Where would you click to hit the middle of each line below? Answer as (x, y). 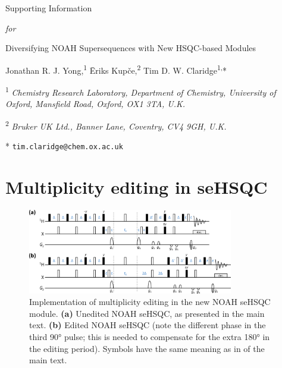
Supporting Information (49, 8)
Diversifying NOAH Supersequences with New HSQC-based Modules (131, 48)
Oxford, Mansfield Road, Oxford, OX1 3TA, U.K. (95, 104)
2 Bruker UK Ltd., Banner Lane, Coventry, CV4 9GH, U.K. (116, 125)
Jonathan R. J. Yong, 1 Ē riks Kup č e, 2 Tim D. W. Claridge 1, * (116, 69)
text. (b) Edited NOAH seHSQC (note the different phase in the (148, 325)
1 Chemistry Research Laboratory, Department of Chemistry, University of (141, 91)
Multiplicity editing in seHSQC (137, 186)
